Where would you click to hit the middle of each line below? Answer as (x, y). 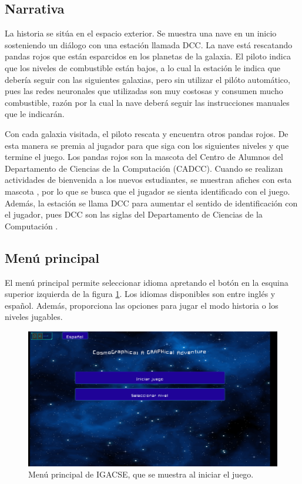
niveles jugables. (34, 317)
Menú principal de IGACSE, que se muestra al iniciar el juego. (141, 474)
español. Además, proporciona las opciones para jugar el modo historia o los (142, 305)
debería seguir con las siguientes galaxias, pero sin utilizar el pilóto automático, (147, 79)
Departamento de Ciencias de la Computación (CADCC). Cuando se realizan (144, 168)
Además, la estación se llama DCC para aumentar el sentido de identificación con (151, 203)
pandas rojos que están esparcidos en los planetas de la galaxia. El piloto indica (148, 56)
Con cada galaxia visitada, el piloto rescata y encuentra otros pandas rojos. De (147, 133)
